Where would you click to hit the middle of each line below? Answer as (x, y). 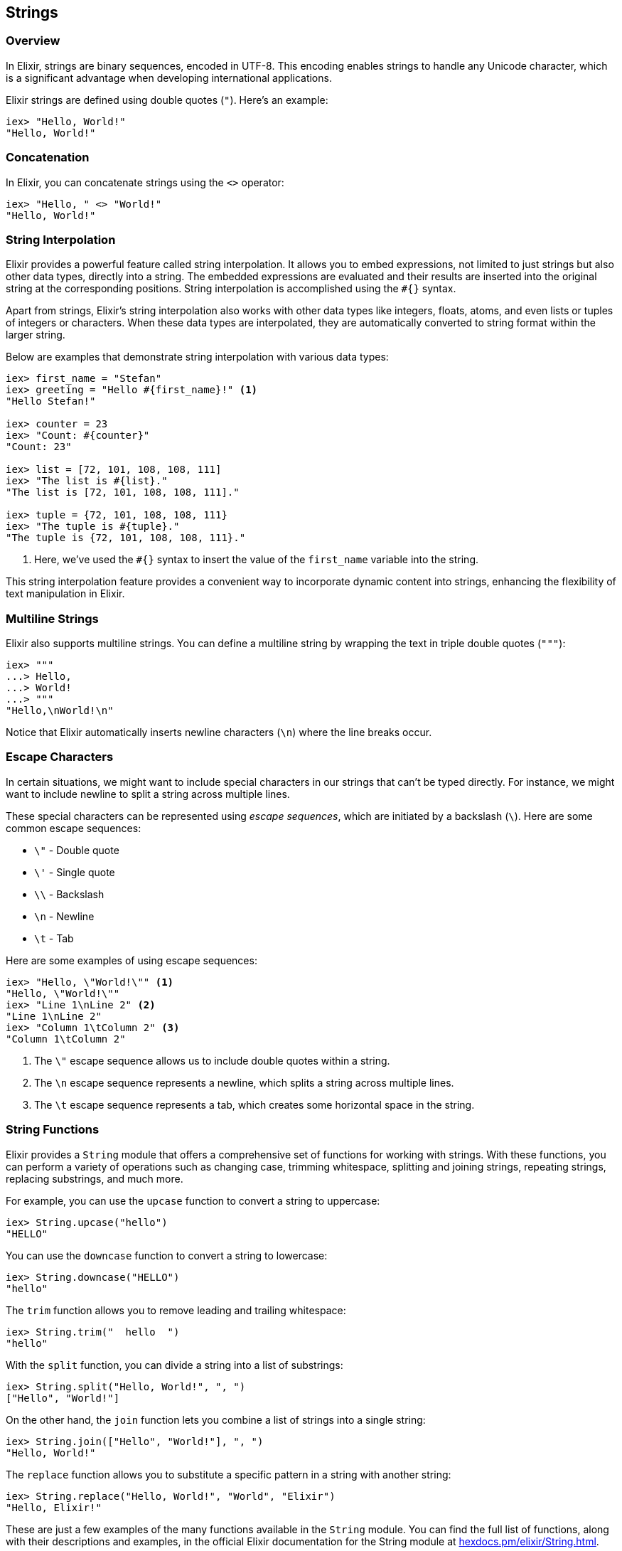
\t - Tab (54, 938)
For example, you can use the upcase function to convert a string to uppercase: (193, 1200)
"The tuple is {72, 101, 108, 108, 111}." (126, 538)
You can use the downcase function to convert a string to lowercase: (167, 1255)
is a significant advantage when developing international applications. (169, 78)
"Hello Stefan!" (51, 401)
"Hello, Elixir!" (54, 1507)
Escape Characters (60, 757)
